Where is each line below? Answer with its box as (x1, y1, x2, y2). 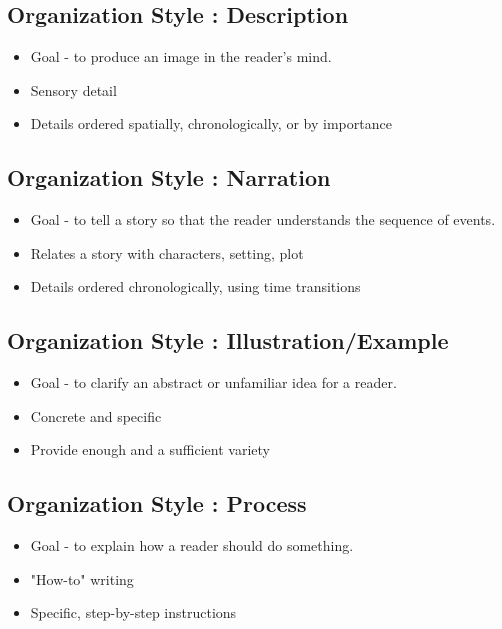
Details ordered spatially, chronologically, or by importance (30, 113, 392, 134)
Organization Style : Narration (7, 162, 331, 193)
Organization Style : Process (7, 488, 307, 519)
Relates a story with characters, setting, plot (30, 242, 304, 263)
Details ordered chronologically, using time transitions (30, 276, 361, 297)
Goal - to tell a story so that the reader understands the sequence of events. (30, 209, 496, 230)
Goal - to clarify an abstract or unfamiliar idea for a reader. (30, 372, 397, 393)
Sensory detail (30, 79, 117, 100)
